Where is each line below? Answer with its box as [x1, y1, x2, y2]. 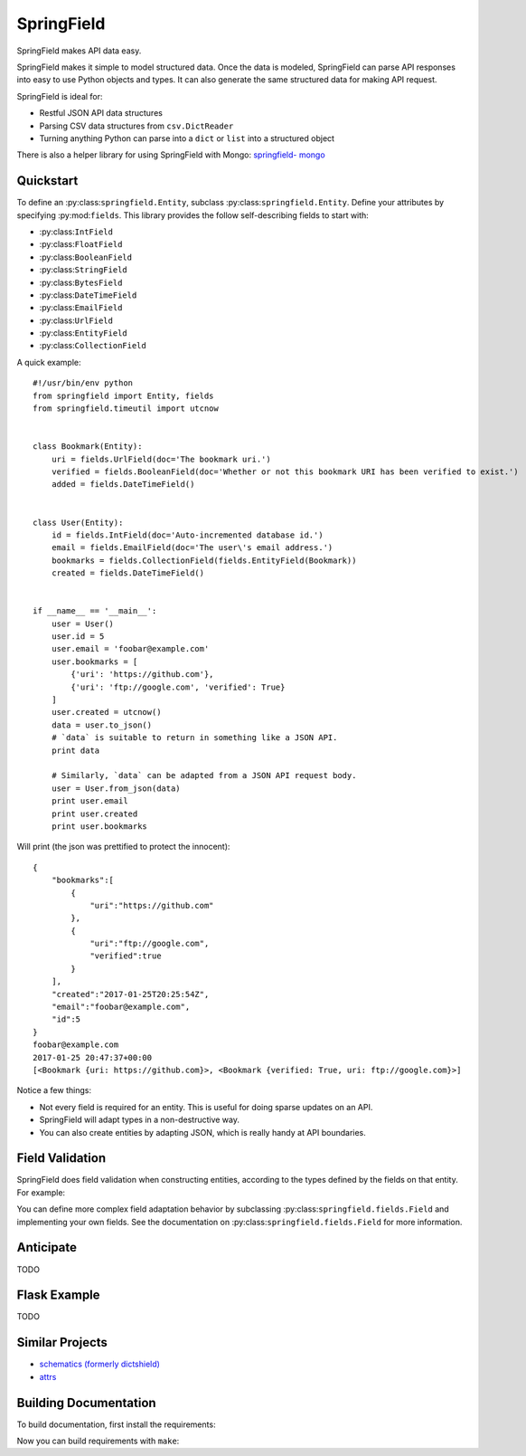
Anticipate [16, 1240, 77, 1255]
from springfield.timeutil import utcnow [33, 404, 219, 414]
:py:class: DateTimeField [39, 290, 137, 300]
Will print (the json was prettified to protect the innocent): [16, 842, 230, 852]
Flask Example [16, 1288, 100, 1303]
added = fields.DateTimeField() [51, 480, 195, 490]
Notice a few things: [16, 1085, 92, 1096]
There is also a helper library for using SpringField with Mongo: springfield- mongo [16, 149, 325, 160]
